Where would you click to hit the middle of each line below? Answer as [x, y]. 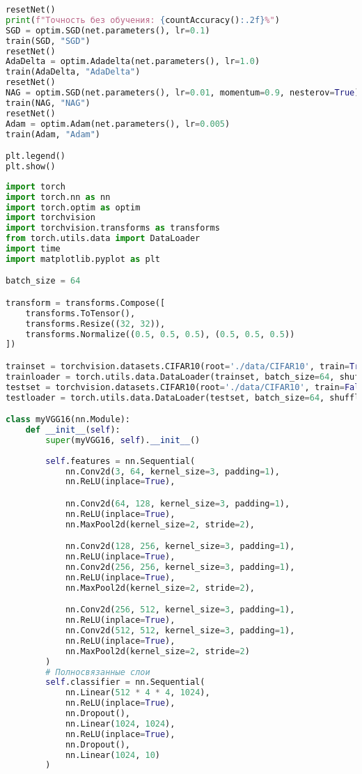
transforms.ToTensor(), [80, 313]
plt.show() [31, 166]
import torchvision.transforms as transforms [113, 228]
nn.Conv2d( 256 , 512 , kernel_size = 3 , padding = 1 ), [180, 610]
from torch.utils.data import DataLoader [103, 239]
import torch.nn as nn [58, 197]
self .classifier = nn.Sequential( [125, 682]
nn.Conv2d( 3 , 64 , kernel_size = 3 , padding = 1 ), [172, 471]
